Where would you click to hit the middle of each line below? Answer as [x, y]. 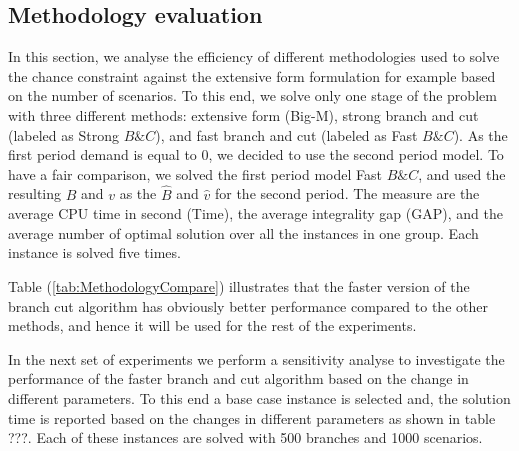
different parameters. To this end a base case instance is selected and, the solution [259, 397]
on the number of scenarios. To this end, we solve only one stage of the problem [252, 95]
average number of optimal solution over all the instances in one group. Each [243, 232]
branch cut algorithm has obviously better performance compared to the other [248, 305]
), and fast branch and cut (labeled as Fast [286, 134]
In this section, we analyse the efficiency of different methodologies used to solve [254, 56]
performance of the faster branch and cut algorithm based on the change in [238, 378]
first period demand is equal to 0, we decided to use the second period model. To [256, 154]
